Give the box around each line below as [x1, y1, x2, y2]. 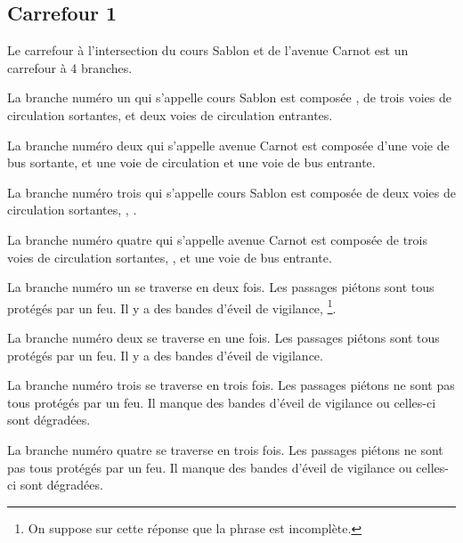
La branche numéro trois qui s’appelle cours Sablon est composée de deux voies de [7, 182, 456, 201]
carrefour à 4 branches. [7, 58, 133, 77]
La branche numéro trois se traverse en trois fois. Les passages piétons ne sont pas [7, 376, 455, 394]
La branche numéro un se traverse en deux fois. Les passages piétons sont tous [7, 278, 435, 296]
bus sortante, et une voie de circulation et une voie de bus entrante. [7, 153, 376, 172]
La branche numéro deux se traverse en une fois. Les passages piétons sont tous [7, 328, 440, 346]
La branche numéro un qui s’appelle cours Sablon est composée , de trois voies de [7, 88, 451, 107]
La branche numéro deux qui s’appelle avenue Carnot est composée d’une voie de [7, 135, 450, 154]
